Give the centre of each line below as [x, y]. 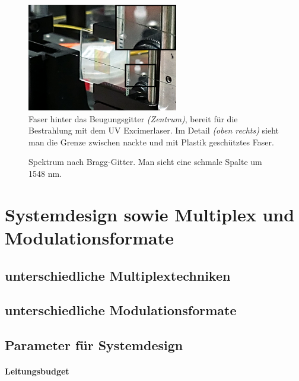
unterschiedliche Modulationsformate [121, 310]
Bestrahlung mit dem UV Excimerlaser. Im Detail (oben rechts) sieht [154, 130]
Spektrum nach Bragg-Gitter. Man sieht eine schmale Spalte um [145, 162]
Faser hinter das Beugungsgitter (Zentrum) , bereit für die [133, 118]
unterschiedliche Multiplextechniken [118, 275]
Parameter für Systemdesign [94, 345]
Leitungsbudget [37, 371]
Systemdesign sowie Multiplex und [150, 214]
